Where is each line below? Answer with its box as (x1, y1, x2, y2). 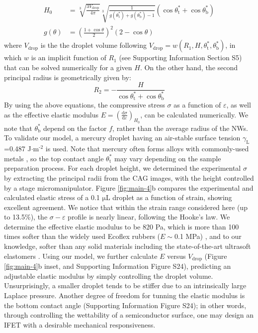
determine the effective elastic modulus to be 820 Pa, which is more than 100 (4, 221, 239, 231)
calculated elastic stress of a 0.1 (4, 192, 100, 203)
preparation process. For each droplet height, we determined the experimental (4, 163, 241, 173)
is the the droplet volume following (40, 40, 147, 50)
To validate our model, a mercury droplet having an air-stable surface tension (4, 132, 241, 143)
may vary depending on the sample (114, 153, 221, 163)
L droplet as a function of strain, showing (105, 192, 232, 203)
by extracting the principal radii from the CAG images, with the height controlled (4, 172, 254, 183)
